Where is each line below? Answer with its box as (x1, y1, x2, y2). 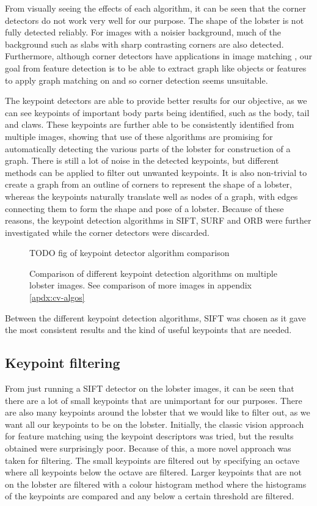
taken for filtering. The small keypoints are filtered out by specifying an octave (5, 453, 300, 466)
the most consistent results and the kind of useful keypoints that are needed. (5, 323, 292, 336)
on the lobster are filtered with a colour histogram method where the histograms (5, 477, 307, 490)
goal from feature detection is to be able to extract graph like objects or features (5, 61, 307, 74)
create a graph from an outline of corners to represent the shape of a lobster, (5, 178, 292, 191)
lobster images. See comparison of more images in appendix (29, 279, 252, 291)
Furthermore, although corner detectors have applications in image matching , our (5, 50, 313, 62)
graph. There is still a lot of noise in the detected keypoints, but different (5, 154, 279, 167)
